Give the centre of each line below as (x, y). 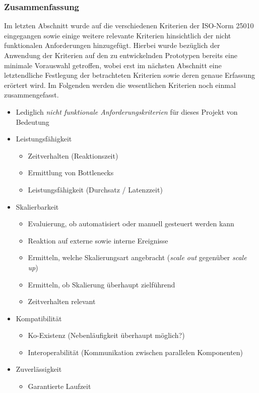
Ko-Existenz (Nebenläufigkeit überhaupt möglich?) (106, 335)
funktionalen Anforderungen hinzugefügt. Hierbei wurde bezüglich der (112, 45)
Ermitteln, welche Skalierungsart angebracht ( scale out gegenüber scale (137, 257)
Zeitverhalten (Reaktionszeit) (73, 155)
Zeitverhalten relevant (62, 301)
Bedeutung (33, 121)
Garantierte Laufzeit (59, 386)
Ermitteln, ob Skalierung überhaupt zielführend (102, 284)
